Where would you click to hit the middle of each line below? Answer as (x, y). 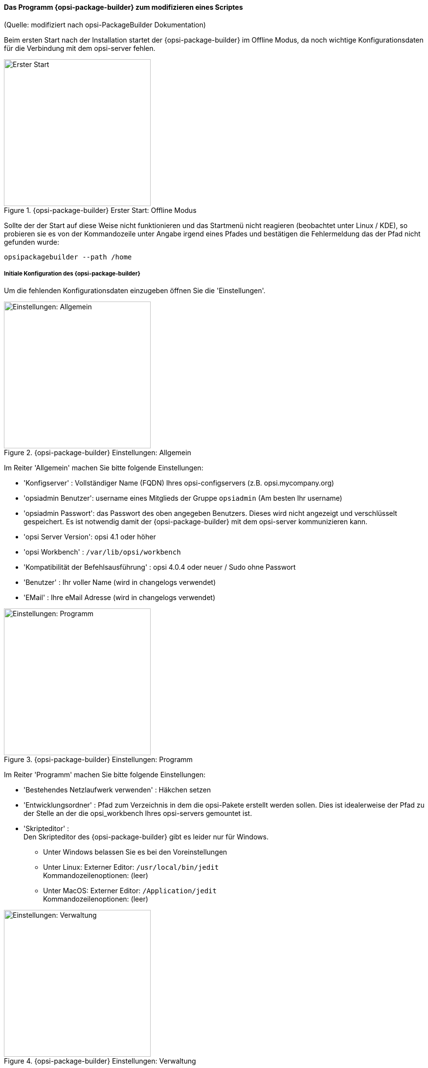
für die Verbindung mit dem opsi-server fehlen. (80, 48)
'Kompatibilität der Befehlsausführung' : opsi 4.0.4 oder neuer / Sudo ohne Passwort (160, 567)
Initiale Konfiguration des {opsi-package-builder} (72, 274)
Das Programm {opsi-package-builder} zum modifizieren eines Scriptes (124, 7)
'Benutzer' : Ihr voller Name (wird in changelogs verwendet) (120, 582)
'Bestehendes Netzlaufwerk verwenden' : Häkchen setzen (117, 790)
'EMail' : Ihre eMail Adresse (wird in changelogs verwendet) (120, 598)
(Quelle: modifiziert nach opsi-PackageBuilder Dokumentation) (105, 24)
